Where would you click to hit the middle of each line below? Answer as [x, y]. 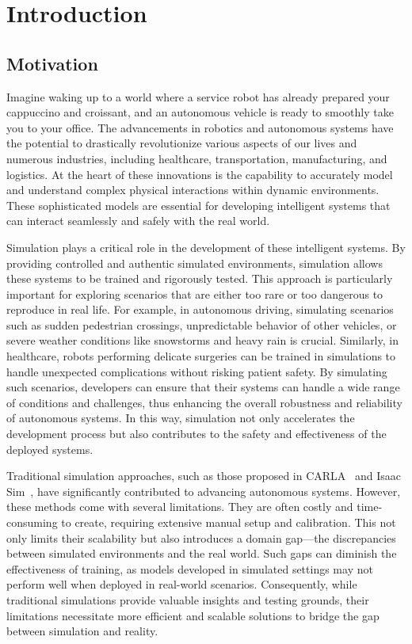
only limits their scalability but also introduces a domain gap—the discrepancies [201, 537]
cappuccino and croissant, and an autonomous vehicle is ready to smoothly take [200, 112]
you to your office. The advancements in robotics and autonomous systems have [200, 127]
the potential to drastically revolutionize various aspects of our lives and [182, 143]
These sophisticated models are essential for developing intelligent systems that [198, 205]
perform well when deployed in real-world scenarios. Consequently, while [182, 584]
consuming [32, 522]
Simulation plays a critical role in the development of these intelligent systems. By [206, 247]
